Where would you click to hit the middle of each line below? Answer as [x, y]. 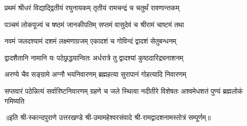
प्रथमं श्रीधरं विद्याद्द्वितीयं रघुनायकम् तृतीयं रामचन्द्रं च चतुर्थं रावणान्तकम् [92, 7]
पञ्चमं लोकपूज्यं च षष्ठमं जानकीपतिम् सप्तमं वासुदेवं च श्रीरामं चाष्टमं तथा [94, 24]
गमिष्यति [15, 100]
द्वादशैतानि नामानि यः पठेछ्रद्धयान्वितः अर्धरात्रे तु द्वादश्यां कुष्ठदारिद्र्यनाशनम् [94, 57]
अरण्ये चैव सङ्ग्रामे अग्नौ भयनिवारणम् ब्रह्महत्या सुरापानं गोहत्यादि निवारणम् [95, 74]
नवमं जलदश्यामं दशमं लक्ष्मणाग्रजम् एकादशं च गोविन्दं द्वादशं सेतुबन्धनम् [90, 41]
